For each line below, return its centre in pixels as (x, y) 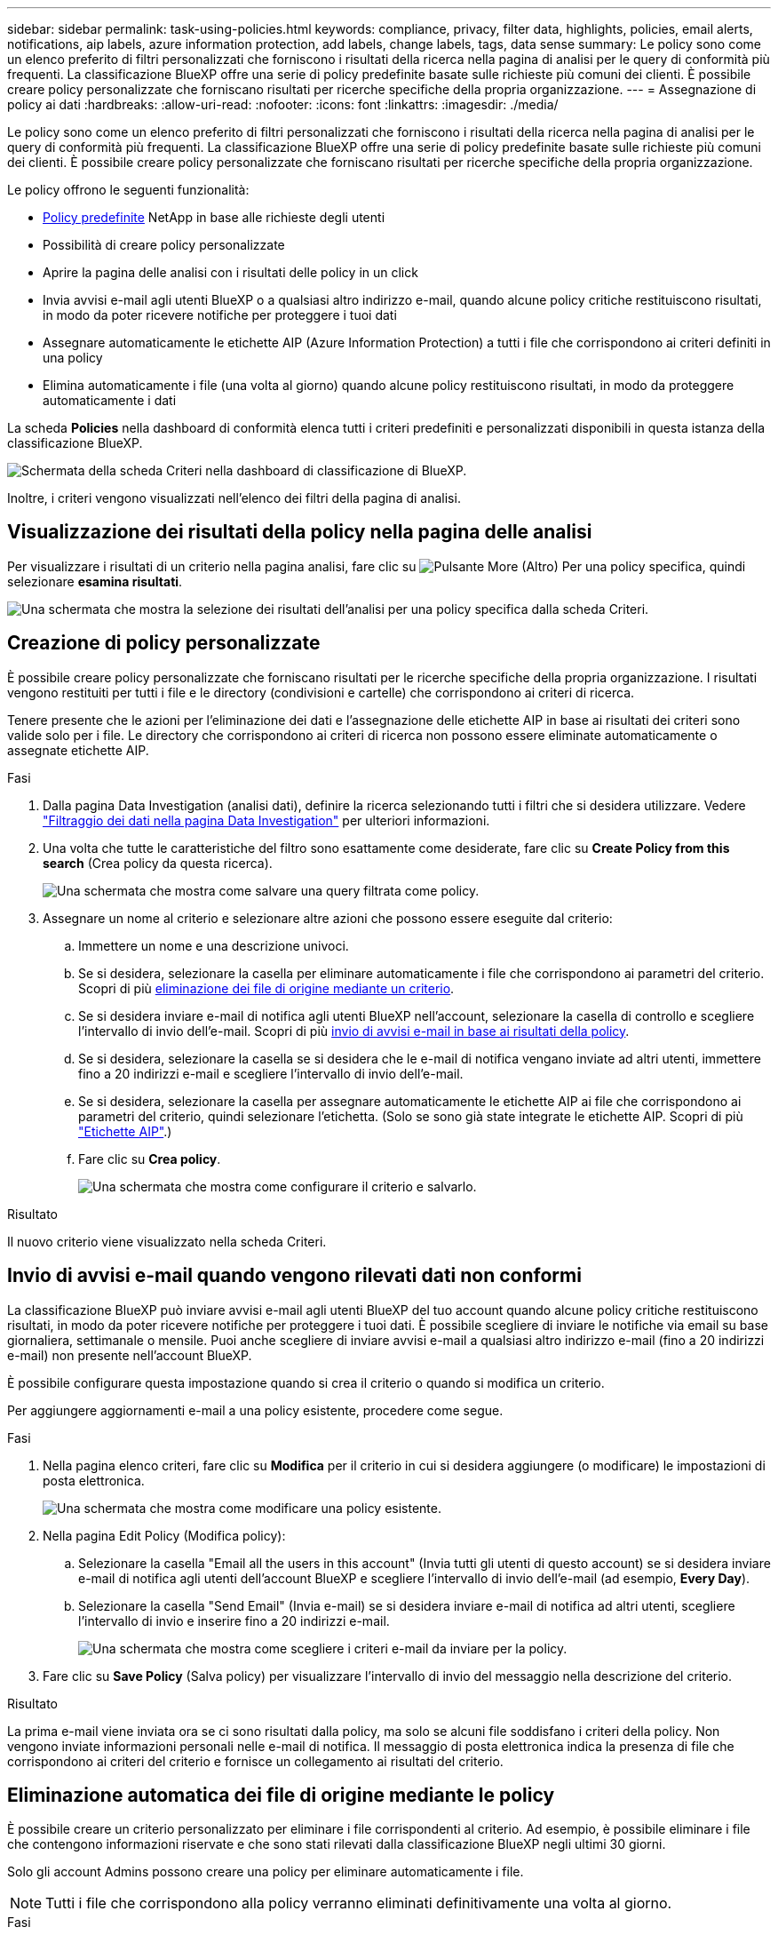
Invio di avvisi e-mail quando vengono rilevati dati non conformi (294, 1276)
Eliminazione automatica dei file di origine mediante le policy (281, 1795)
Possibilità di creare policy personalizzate (164, 245)
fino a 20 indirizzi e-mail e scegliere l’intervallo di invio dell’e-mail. (271, 1073)
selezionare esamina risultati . (95, 581)
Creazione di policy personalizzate (164, 643)
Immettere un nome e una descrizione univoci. (214, 945)
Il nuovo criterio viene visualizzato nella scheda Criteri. (167, 1241)
